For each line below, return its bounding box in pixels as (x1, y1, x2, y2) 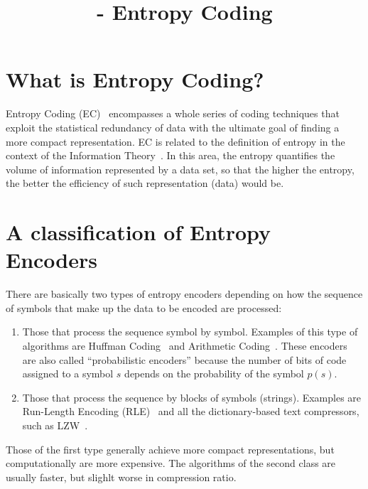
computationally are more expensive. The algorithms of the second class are (6, 456, 336, 471)
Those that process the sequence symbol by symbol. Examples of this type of (22, 324, 358, 339)
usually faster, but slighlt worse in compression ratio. (6, 469, 237, 484)
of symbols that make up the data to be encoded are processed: (6, 300, 282, 315)
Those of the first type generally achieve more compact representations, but (6, 441, 335, 456)
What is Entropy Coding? (6, 65, 264, 94)
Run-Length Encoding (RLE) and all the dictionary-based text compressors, (22, 404, 359, 419)
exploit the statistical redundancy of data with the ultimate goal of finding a (6, 119, 340, 134)
